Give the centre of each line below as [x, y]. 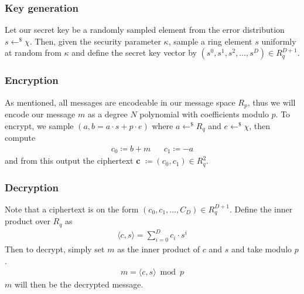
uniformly [279, 41]
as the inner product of [159, 249]
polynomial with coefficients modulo [204, 114]
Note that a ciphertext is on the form [72, 209]
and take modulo [262, 249]
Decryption [32, 187]
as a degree [107, 114]
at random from [33, 53]
